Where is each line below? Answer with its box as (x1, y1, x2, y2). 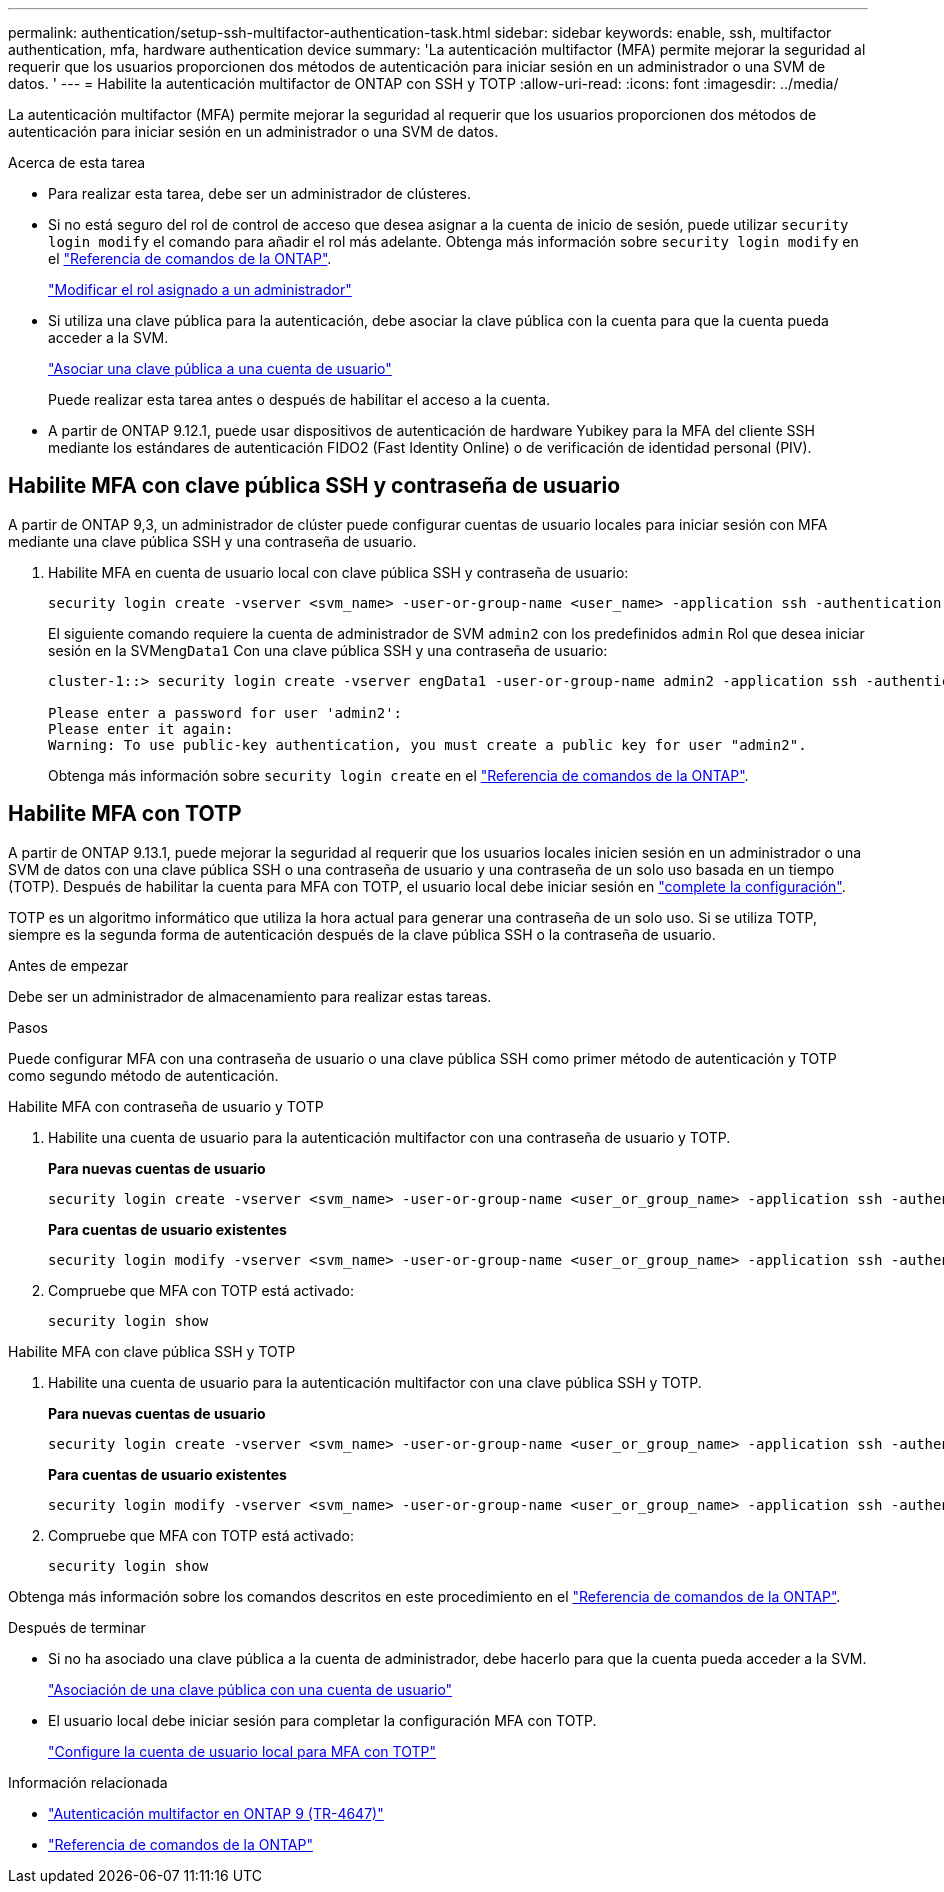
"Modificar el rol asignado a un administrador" (48, 281, 352, 298)
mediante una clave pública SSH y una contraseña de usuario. (8, 532, 417, 550)
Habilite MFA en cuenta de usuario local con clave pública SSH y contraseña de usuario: (48, 563, 629, 581)
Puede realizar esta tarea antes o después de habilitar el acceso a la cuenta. (48, 391, 551, 408)
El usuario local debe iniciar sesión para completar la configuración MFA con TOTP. (48, 1711, 597, 1729)
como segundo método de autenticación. (8, 1066, 279, 1084)
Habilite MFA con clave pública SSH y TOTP (8, 1342, 296, 1360)
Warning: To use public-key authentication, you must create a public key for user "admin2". (48, 736, 807, 753)
